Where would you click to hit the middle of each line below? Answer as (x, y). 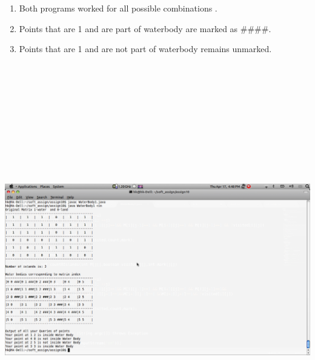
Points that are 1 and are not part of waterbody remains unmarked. (145, 49)
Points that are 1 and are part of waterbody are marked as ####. (145, 28)
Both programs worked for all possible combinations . (118, 8)
